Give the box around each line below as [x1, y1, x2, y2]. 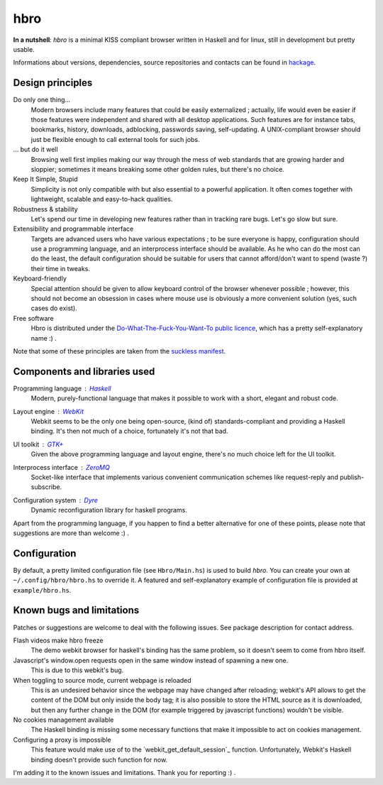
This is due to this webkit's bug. [30, 666, 124, 674]
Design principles [13, 77, 93, 89]
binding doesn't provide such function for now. [30, 755, 168, 764]
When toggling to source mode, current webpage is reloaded [13, 676, 191, 684]
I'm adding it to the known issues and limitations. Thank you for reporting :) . [13, 769, 236, 777]
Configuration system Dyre [13, 495, 99, 504]
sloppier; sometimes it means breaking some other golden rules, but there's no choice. [30, 165, 285, 173]
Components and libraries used [13, 366, 155, 378]
